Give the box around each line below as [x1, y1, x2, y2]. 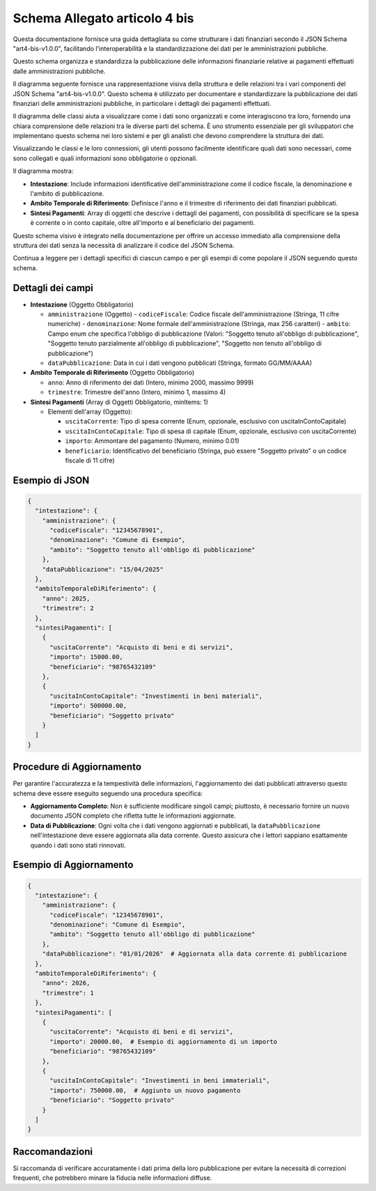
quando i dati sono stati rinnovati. [30, 841, 126, 849]
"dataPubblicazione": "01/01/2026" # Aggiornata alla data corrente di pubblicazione [42, 950, 347, 958]
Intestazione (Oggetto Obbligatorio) [30, 300, 134, 309]
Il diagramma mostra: [13, 167, 74, 176]
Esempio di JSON [13, 474, 90, 486]
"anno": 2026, [42, 979, 91, 987]
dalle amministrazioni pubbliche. [13, 67, 106, 75]
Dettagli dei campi [13, 282, 94, 294]
